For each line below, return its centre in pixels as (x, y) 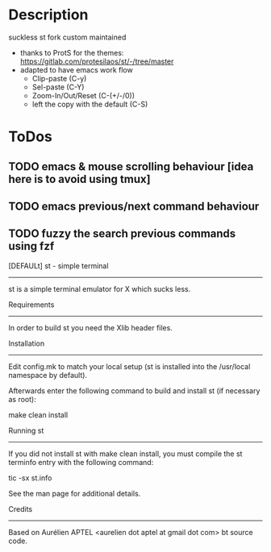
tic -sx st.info (30, 478)
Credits (21, 508)
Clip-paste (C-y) (59, 78)
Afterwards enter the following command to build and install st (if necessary (134, 390)
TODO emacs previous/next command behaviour (134, 206)
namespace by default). (48, 375)
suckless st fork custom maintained (67, 37)
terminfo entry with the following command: (81, 462)
